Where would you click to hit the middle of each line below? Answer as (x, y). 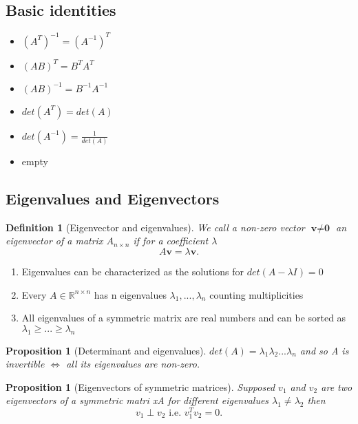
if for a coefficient (171, 241)
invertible (25, 364)
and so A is (324, 350)
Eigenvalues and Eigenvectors (113, 198)
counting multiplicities (256, 294)
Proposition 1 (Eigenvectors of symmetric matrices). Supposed (140, 386)
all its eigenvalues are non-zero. (133, 364)
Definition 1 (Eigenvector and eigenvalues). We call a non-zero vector (155, 227)
